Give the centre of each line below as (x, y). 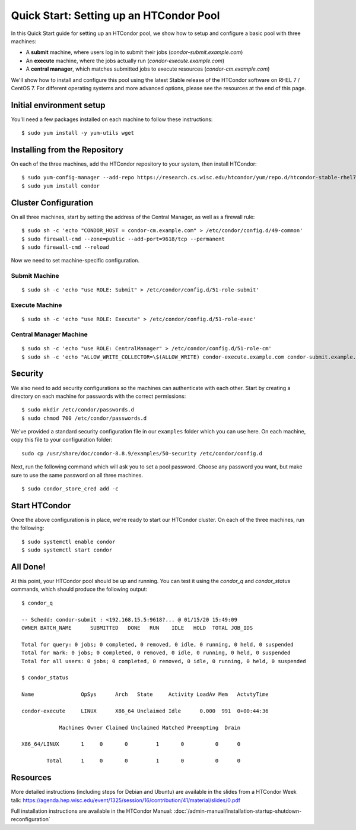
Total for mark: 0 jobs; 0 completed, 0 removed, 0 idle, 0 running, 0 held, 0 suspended (156, 653)
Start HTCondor (41, 506)
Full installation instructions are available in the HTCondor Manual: (92, 811)
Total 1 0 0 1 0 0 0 (144, 761)
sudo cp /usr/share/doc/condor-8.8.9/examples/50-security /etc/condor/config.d (142, 453)
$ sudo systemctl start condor (67, 550)
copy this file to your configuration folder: (62, 440)
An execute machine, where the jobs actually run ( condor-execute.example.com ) (125, 61)
